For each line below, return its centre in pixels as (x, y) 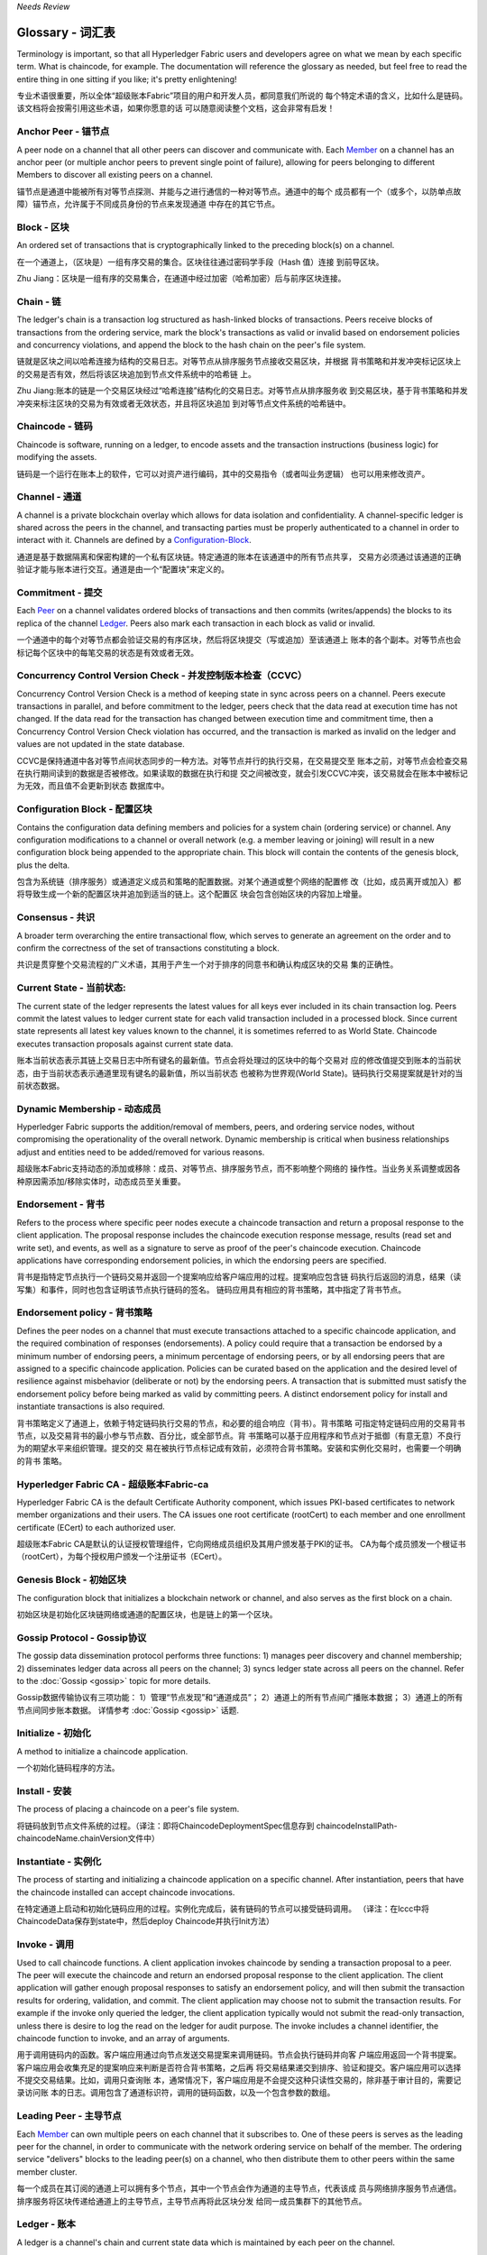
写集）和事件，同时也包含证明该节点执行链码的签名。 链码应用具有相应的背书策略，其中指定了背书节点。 (211, 1289)
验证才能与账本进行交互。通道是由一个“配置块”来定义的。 (123, 569)
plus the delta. (43, 865)
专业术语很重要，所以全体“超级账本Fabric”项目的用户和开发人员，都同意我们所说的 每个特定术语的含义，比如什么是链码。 (242, 96)
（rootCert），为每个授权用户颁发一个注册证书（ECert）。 (122, 1557)
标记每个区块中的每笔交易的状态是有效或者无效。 (107, 652)
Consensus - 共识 (56, 917)
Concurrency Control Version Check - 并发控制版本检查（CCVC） (162, 676)
